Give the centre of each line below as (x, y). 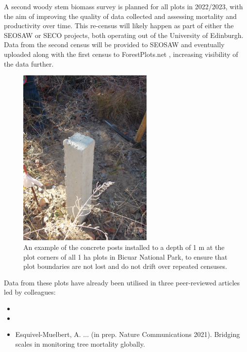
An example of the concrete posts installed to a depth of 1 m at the (124, 247)
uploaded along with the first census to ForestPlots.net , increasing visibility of (121, 54)
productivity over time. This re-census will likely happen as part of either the (119, 26)
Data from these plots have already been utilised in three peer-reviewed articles (122, 282)
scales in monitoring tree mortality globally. (80, 343)
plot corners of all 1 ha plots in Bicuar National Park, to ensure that (125, 256)
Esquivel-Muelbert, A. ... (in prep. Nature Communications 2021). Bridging (128, 334)
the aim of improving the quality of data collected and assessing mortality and (120, 16)
